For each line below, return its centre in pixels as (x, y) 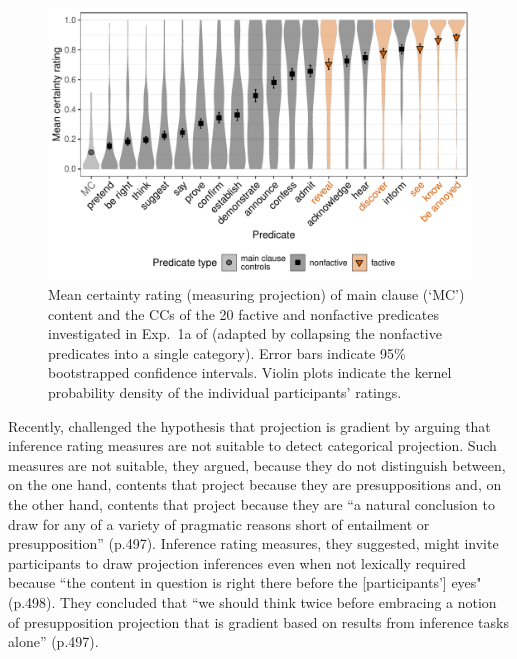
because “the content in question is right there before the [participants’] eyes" (245, 582)
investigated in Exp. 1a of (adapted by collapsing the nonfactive (245, 333)
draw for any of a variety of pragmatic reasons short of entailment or (219, 523)
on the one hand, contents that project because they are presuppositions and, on (255, 484)
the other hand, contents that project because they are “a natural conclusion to (251, 503)
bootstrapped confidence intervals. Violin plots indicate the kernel (250, 372)
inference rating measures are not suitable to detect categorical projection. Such (252, 445)
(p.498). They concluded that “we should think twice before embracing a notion (252, 601)
